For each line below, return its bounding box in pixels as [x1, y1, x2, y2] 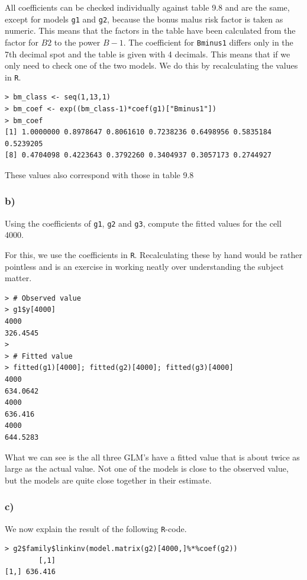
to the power [54, 36, 101, 48]
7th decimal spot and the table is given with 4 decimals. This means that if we [5, 47, 290, 60]
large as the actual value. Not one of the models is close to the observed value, [5, 462, 289, 475]
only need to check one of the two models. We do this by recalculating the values [5, 59, 298, 72]
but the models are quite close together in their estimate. [5, 473, 212, 486]
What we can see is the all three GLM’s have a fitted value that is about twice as [5, 450, 300, 463]
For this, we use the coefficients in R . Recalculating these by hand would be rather [5, 248, 303, 260]
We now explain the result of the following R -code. [5, 522, 187, 534]
